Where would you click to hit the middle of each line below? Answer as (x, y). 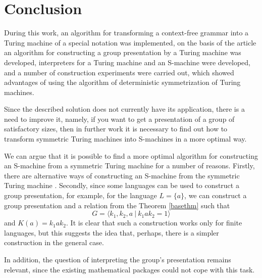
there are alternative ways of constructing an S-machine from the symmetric (122, 175)
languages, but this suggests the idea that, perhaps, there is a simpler (112, 232)
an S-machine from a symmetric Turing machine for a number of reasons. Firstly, (129, 166)
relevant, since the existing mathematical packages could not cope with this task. (129, 269)
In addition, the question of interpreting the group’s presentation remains (118, 259)
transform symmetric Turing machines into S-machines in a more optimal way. (125, 139)
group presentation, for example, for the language (81, 195)
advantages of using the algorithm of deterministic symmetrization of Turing (122, 82)
